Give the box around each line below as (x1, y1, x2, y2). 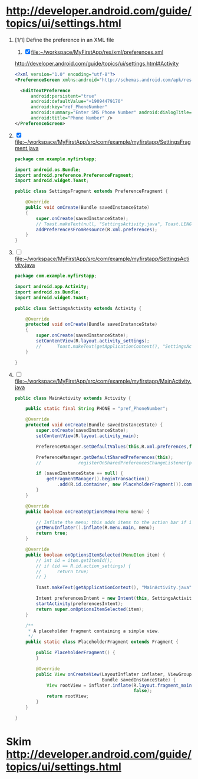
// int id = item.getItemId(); (36, 557, 113, 563)
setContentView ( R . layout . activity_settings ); (36, 338, 150, 344)
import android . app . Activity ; (14, 284, 90, 290)
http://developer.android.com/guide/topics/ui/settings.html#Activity (14, 60, 179, 67)
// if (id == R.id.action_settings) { (36, 563, 131, 569)
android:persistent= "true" (30, 93, 97, 99)
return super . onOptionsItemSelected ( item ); (36, 606, 144, 612)
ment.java (14, 144, 39, 151)
